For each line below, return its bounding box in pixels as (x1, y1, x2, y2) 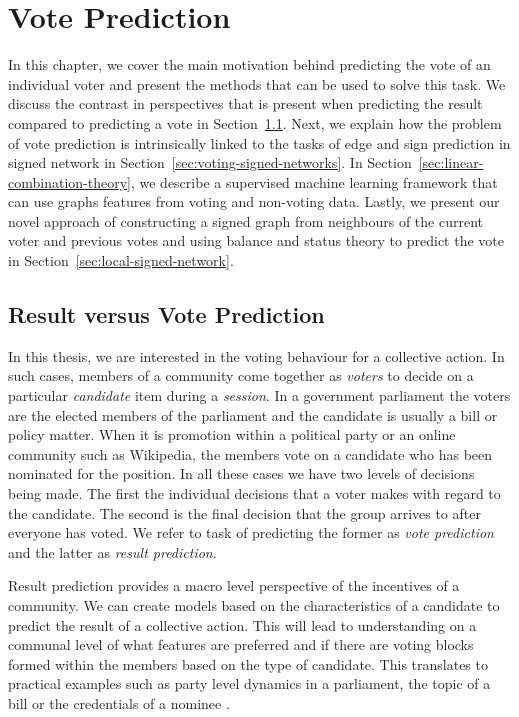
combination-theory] (8, 171, 131, 192)
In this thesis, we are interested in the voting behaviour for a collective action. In (8, 345, 505, 366)
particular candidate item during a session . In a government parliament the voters (8, 385, 511, 406)
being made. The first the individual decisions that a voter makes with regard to (8, 483, 501, 504)
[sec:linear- (418, 152, 484, 173)
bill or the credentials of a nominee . (8, 692, 230, 713)
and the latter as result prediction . (8, 541, 217, 562)
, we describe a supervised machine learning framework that (130, 171, 498, 192)
